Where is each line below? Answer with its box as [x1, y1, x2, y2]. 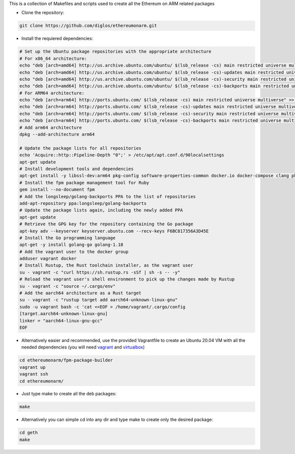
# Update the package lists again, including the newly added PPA [19, 208, 183, 213]
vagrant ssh [19, 371, 49, 377]
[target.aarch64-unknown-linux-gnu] [19, 311, 108, 316]
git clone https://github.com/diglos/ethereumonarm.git [19, 23, 157, 29]
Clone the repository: [21, 10, 64, 16]
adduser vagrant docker [19, 256, 77, 261]
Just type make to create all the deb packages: [21, 391, 117, 397]
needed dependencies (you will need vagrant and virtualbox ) [21, 344, 145, 350]
